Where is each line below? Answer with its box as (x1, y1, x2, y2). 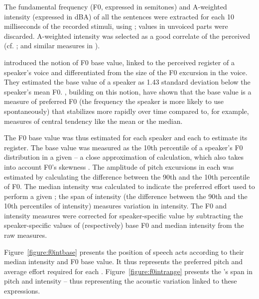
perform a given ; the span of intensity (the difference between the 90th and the (4, 191, 248, 201)
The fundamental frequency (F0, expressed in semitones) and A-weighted (4, 1, 227, 11)
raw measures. (4, 230, 47, 240)
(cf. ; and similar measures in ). (4, 40, 100, 51)
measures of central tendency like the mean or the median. (4, 115, 183, 126)
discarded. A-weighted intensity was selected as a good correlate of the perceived (4, 30, 250, 41)
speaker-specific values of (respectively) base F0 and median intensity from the (4, 220, 244, 230)
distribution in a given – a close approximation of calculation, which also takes (4, 152, 244, 162)
